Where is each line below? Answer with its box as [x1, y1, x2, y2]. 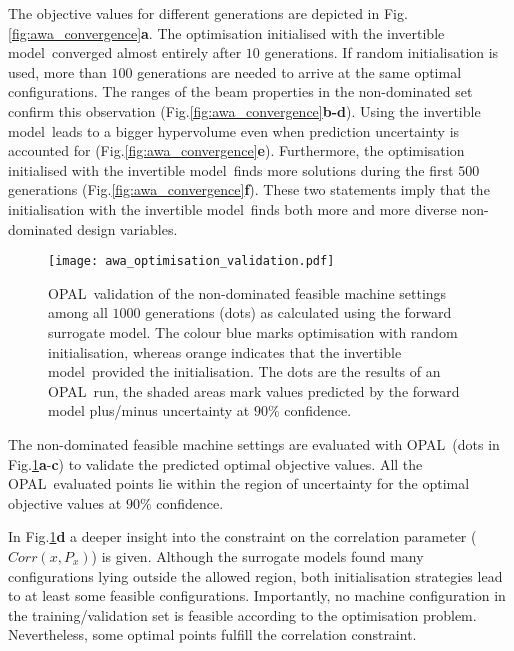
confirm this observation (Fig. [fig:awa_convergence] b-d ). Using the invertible [8, 100, 481, 121]
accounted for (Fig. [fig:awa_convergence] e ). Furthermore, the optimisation [8, 140, 465, 161]
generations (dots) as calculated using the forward [145, 302, 452, 323]
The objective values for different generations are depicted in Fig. [8, 3, 408, 23]
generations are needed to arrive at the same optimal [137, 61, 462, 82]
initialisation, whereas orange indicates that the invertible [48, 341, 402, 362]
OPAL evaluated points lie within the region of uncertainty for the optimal [8, 473, 470, 494]
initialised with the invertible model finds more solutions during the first [8, 159, 454, 180]
